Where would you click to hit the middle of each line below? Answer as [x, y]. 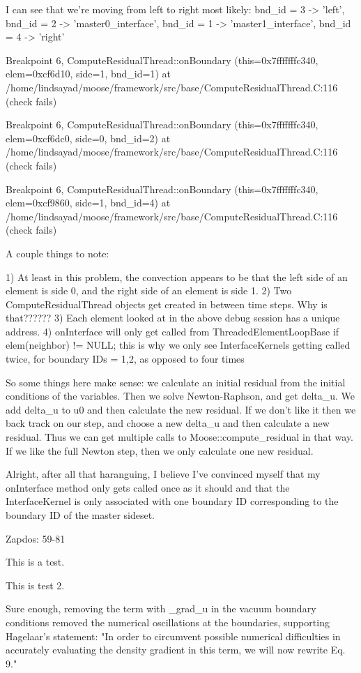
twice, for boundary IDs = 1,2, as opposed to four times [125, 359]
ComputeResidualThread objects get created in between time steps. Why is [167, 304]
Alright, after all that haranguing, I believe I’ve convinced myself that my [163, 474]
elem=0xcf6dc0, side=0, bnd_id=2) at [88, 138]
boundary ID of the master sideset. [80, 515]
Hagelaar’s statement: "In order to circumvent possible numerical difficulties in [173, 636]
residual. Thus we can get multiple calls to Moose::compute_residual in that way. [179, 437]
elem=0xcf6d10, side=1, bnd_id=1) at [88, 74]
